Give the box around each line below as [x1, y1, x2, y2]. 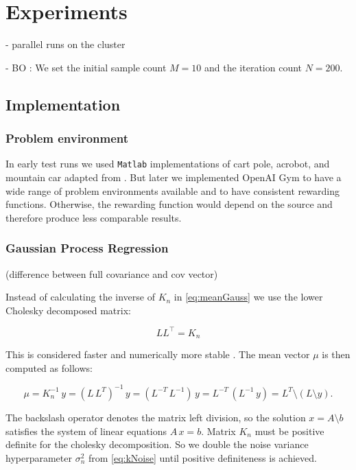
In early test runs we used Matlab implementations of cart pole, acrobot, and [5, 156, 330, 171]
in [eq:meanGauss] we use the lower [174, 290, 323, 304]
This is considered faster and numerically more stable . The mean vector [5, 347, 310, 362]
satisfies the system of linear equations [5, 423, 167, 438]
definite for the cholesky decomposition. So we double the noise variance [5, 437, 309, 451]
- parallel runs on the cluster [5, 37, 126, 51]
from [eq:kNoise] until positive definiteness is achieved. [88, 450, 317, 465]
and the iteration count [204, 60, 302, 74]
